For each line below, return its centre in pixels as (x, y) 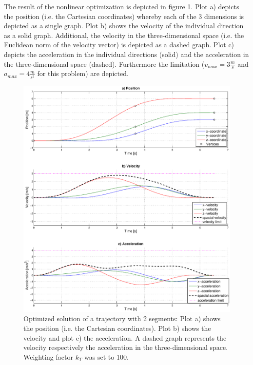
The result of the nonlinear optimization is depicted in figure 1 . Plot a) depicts (122, 6)
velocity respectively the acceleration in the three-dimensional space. (126, 347)
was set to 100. (107, 356)
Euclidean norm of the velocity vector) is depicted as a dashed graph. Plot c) (119, 45)
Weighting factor (48, 356)
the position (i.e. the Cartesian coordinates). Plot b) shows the (117, 328)
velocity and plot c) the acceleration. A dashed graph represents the (125, 337)
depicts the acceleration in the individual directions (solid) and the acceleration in (126, 54)
